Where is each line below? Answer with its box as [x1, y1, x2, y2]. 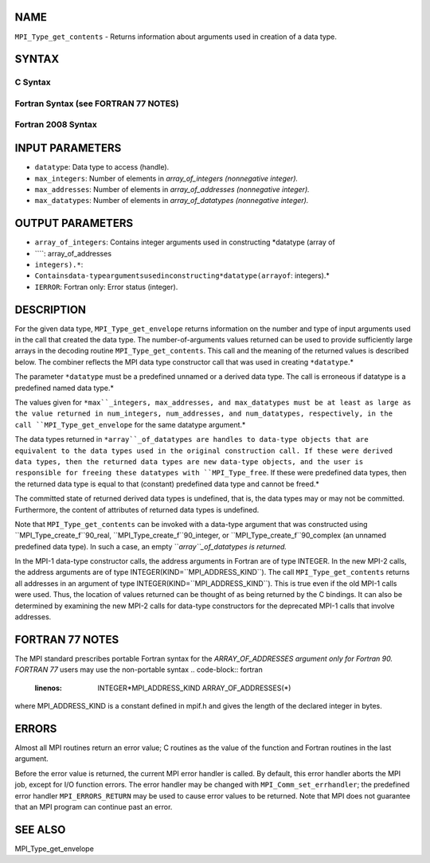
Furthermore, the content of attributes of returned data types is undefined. [14, 505, 260, 514]
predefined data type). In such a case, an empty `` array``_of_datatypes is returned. [14, 541, 287, 551]
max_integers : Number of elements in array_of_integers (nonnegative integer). [34, 174, 299, 183]
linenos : [34, 683, 63, 693]
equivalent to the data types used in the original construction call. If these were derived [14, 446, 393, 455]
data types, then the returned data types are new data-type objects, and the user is [14, 457, 364, 466]
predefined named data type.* [14, 383, 115, 392]
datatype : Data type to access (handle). [34, 162, 170, 172]
